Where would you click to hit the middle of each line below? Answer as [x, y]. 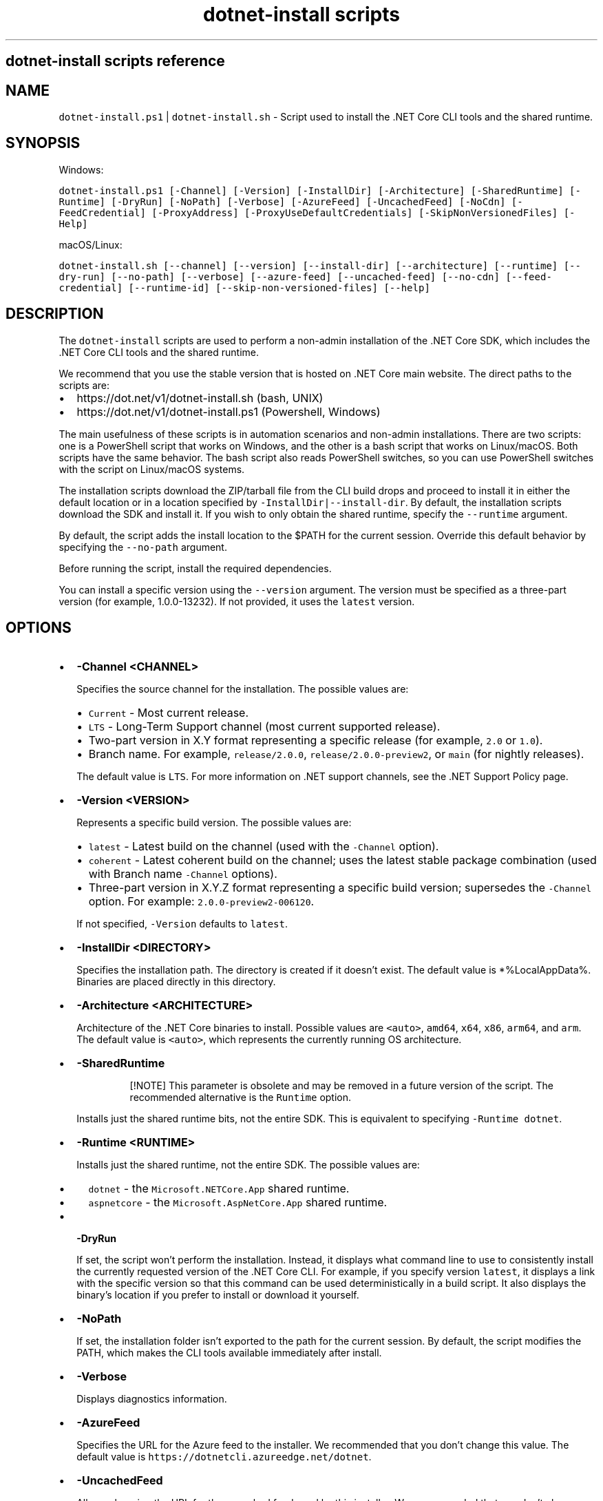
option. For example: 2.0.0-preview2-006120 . [201, 901]
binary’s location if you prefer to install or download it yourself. [218, 1294]
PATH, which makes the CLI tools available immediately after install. [229, 1352]
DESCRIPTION [55, 314]
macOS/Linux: [91, 244]
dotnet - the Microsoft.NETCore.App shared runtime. [219, 1188]
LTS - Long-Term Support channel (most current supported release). [264, 726]
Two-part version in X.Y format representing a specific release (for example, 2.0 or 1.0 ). [316, 740]
